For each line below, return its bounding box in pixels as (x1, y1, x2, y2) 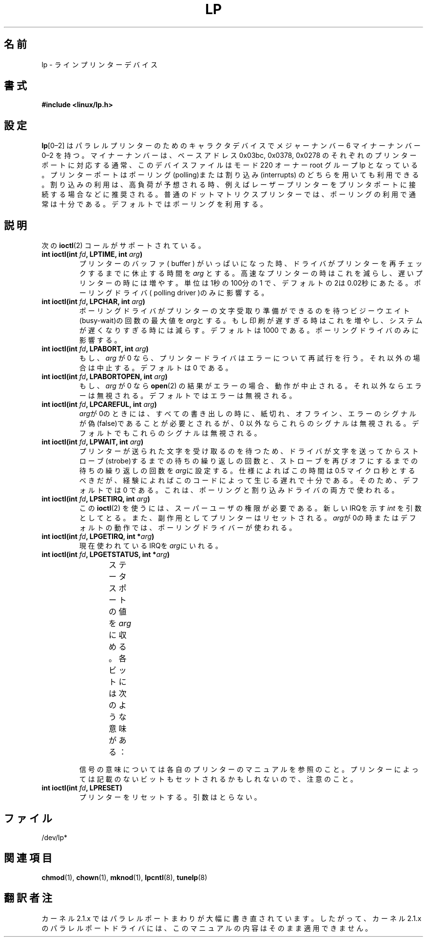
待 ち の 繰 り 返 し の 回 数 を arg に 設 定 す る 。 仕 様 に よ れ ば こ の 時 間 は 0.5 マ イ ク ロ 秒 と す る (79, 466, 415, 475)
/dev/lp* (41, 833, 67, 842)
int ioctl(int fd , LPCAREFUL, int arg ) (41, 400, 157, 409)
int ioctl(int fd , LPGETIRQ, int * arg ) (41, 532, 155, 541)
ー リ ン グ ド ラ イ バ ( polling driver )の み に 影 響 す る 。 (79, 288, 269, 297)
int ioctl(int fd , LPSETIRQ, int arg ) (41, 495, 150, 503)
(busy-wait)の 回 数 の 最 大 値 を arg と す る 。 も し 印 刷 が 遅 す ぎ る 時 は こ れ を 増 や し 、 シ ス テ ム (79, 316, 423, 325)
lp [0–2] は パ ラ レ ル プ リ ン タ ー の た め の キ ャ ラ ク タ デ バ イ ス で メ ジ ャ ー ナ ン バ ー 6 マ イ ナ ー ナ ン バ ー (41, 141, 421, 150)
